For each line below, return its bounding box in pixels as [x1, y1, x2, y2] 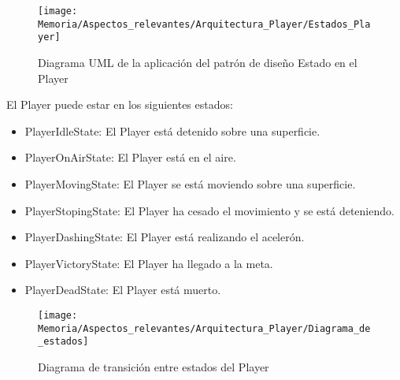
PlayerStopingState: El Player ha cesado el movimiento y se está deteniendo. [24, 202, 394, 218]
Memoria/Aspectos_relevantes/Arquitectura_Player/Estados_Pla [38, 18, 371, 30]
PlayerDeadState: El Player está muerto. [24, 281, 221, 298]
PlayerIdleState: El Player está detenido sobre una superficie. [24, 122, 320, 139]
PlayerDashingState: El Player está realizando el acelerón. [24, 229, 305, 245]
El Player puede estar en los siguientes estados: [6, 96, 233, 113]
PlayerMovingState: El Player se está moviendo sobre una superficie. [24, 175, 356, 192]
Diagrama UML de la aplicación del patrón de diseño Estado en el [38, 54, 357, 70]
